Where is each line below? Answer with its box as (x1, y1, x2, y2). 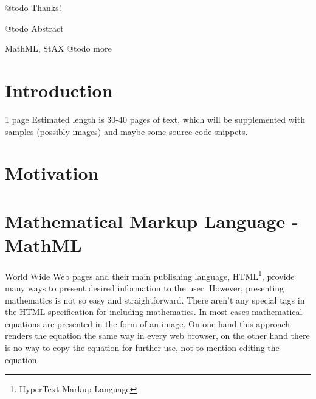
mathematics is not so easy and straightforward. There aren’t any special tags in (5, 293, 305, 306)
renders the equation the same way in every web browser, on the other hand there (5, 329, 310, 342)
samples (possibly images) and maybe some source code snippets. (5, 125, 248, 137)
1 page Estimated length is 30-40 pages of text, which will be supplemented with (5, 113, 305, 125)
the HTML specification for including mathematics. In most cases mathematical (5, 305, 303, 318)
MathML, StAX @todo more (5, 42, 112, 55)
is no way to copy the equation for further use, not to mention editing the (5, 341, 280, 353)
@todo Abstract (5, 21, 64, 34)
